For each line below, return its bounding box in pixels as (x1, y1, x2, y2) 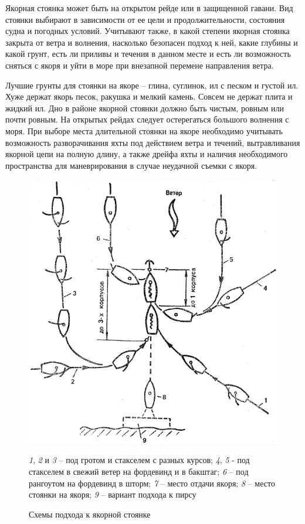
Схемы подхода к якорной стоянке (29, 508, 151, 520)
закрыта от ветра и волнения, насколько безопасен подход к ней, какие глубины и (5, 36, 298, 48)
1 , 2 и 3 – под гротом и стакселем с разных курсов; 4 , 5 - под (29, 454, 250, 466)
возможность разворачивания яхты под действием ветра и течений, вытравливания (5, 136, 300, 148)
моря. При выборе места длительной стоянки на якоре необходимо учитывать (5, 124, 283, 137)
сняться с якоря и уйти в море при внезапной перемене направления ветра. (5, 59, 274, 71)
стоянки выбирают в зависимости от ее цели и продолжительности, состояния (5, 13, 285, 25)
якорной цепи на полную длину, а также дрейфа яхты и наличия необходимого (5, 148, 288, 160)
